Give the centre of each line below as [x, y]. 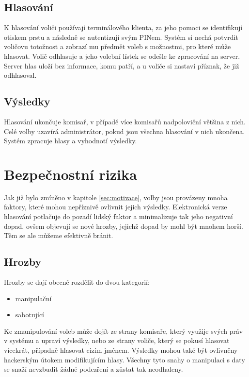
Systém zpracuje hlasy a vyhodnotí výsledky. [70, 141]
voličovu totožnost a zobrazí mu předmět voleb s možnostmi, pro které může [117, 46]
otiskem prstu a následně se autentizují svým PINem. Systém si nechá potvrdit [121, 37]
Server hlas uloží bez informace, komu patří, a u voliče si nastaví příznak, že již [122, 65]
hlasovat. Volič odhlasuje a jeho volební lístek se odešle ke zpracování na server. [122, 56]
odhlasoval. [20, 75]
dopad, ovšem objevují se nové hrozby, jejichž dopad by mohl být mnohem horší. [124, 226]
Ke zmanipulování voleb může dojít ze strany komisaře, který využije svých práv [124, 331]
